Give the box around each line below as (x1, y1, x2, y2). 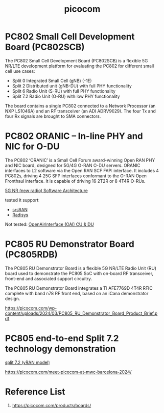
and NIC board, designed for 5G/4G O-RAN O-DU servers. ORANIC (5, 162, 141, 168)
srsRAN (12, 206, 28, 212)
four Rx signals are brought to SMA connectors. (5, 113, 101, 119)
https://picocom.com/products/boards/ (12, 402, 92, 408)
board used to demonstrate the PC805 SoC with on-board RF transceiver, (5, 270, 153, 276)
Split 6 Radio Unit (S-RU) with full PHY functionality (12, 88, 116, 94)
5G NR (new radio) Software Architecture (5, 188, 88, 193)
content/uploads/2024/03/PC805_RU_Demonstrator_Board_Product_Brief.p (5, 310, 158, 316)
